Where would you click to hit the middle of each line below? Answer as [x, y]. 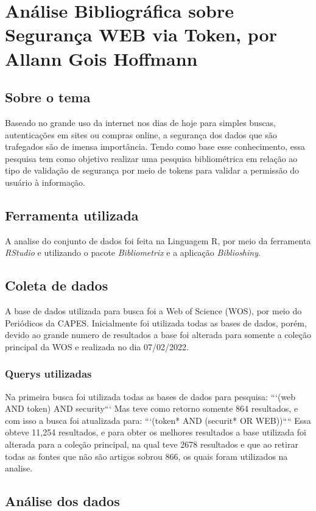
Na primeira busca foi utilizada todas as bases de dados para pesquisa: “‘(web [150, 396]
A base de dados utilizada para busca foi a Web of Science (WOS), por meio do [153, 311]
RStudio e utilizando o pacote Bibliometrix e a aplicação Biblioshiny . [133, 252]
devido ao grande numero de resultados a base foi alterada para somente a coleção [158, 335]
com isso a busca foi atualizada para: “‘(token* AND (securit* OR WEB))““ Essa [158, 420]
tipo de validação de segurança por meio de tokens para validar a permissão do [152, 170]
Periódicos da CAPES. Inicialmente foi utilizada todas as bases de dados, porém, [156, 322]
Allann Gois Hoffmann [101, 58]
